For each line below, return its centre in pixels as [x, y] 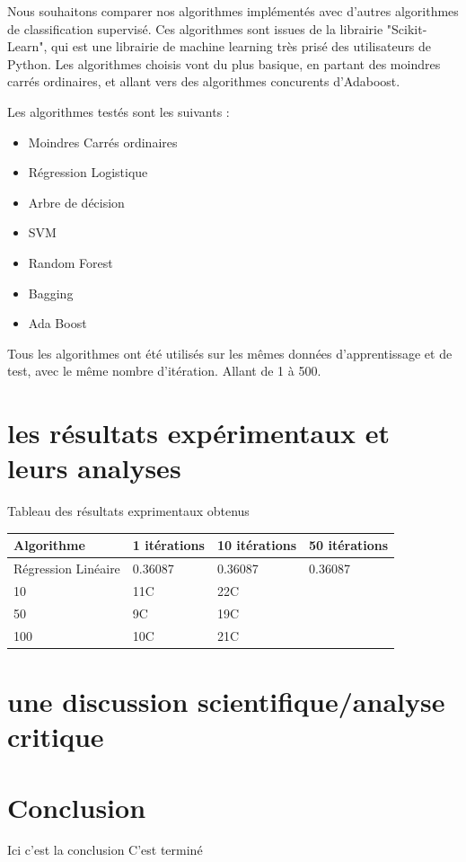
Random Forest [70, 262]
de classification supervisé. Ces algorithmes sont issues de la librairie [195, 28]
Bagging [51, 293]
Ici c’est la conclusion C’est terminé [105, 850]
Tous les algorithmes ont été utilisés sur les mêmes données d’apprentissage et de [230, 353]
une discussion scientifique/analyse [226, 701]
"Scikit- [407, 28]
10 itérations [257, 545]
